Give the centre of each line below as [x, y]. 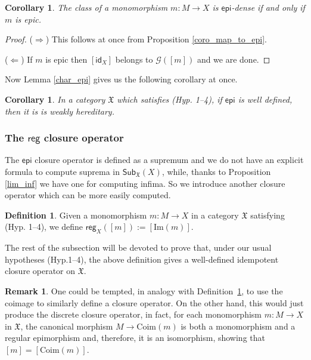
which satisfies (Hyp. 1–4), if [170, 99]
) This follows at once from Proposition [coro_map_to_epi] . [156, 39]
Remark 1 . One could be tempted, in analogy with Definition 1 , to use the [144, 290]
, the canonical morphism [67, 326]
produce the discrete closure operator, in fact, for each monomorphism [133, 314]
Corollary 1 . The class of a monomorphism [86, 7]
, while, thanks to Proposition [216, 171]
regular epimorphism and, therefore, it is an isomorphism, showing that [135, 338]
